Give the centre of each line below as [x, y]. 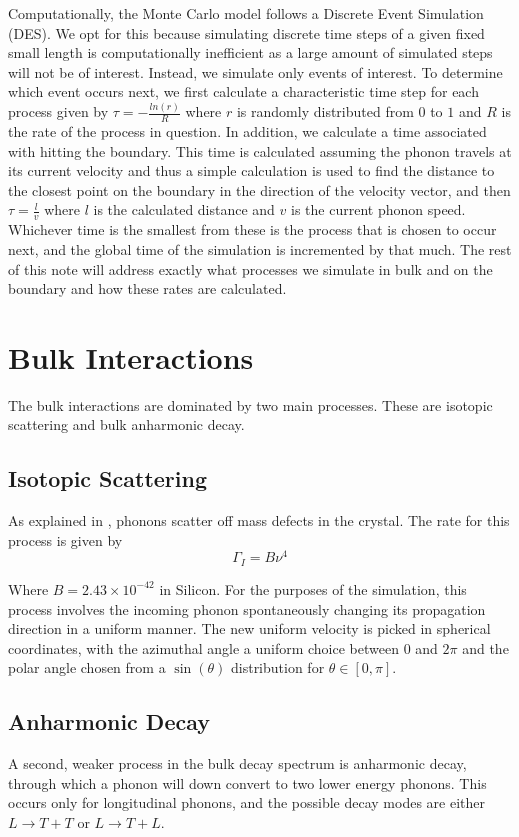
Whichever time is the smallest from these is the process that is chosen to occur [252, 229]
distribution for [277, 667]
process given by [58, 111]
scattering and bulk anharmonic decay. [126, 424]
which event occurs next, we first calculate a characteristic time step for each [243, 91]
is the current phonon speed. [378, 209]
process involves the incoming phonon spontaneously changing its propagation [247, 608]
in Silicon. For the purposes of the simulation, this [313, 588]
